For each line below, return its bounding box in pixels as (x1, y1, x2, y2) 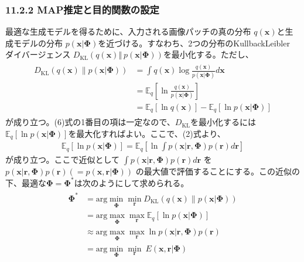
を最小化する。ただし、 (163, 48, 254, 61)
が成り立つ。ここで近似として (5, 153, 120, 165)
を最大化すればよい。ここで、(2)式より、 (68, 127, 226, 139)
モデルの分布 (13, 36, 63, 49)
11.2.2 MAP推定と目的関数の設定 (5, 2, 159, 16)
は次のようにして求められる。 (74, 176, 189, 189)
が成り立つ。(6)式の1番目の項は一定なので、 (5, 116, 175, 128)
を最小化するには (190, 116, 256, 128)
